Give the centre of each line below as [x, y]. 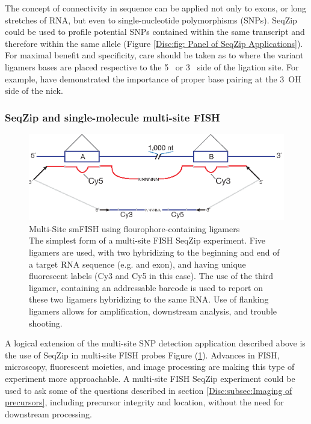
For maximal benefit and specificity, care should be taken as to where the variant [154, 55]
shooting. [46, 323]
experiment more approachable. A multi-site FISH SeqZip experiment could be [150, 378]
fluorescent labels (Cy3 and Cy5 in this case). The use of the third [151, 276]
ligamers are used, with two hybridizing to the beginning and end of [154, 252]
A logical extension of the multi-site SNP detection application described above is [155, 343]
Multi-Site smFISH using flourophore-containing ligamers [134, 228]
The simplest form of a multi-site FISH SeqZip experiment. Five [147, 240]
